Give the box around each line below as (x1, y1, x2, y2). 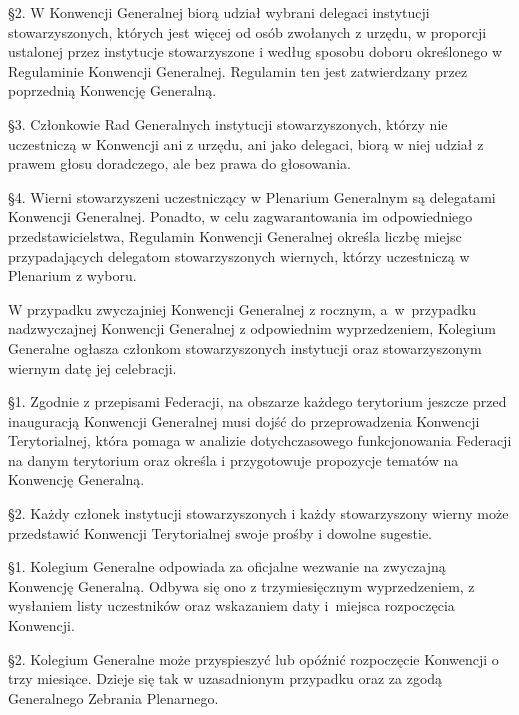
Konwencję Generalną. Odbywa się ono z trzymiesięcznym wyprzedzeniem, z (8, 575, 475, 596)
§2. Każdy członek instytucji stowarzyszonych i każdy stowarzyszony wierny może (8, 503, 509, 524)
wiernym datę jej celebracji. (8, 357, 177, 378)
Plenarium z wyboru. (8, 265, 137, 286)
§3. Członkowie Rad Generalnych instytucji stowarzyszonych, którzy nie (8, 113, 448, 134)
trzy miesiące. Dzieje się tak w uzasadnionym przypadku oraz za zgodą (8, 668, 443, 689)
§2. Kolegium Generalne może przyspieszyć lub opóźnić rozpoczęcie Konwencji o (8, 648, 499, 669)
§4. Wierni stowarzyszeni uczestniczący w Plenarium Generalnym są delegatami (8, 186, 496, 207)
